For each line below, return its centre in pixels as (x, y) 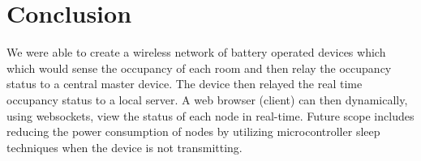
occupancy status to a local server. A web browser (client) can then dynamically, (207, 99)
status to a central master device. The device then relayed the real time (185, 84)
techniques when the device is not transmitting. (125, 147)
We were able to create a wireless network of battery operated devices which (196, 52)
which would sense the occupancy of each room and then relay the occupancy (199, 68)
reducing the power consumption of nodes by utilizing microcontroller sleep (193, 131)
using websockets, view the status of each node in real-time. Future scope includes (210, 115)
